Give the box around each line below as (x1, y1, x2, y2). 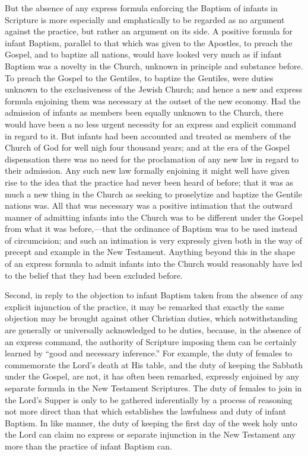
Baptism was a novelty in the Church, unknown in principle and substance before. (5, 59, 303, 72)
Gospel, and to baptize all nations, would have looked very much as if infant (5, 48, 282, 60)
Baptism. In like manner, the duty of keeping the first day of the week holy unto (5, 416, 297, 429)
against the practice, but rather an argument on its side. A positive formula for (5, 25, 293, 37)
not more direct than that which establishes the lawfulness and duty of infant (5, 405, 287, 417)
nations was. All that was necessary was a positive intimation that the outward (5, 199, 293, 212)
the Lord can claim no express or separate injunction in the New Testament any (5, 428, 296, 441)
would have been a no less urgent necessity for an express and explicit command (5, 117, 296, 130)
